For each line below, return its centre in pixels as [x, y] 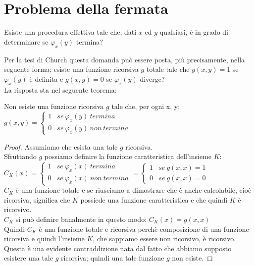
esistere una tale [28, 258]
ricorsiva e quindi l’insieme [44, 239]
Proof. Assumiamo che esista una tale [61, 146]
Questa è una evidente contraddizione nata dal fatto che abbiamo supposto [118, 248]
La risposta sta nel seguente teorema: [60, 89]
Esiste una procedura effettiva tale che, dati [70, 32]
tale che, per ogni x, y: [146, 106]
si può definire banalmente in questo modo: [81, 219]
